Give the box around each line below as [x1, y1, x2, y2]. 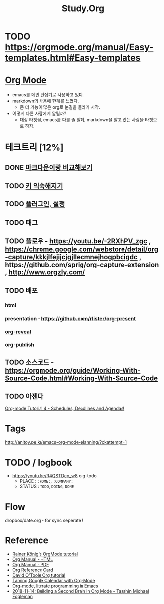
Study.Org [61, 3, 105, 14]
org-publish [5, 341, 35, 348]
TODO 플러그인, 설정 [5, 200, 65, 208]
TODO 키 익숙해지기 [5, 182, 63, 190]
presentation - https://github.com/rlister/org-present [5, 315, 136, 322]
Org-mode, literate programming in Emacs [12, 583, 98, 589]
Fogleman [12, 594, 33, 600]
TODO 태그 [5, 218, 38, 227]
